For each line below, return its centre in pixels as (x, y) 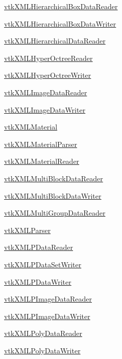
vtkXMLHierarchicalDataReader (55, 41)
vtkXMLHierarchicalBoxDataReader (61, 6)
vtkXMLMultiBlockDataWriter (53, 195)
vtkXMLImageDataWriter (45, 109)
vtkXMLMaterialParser (41, 144)
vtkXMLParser (28, 230)
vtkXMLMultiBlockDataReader (54, 178)
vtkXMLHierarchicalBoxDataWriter (60, 23)
